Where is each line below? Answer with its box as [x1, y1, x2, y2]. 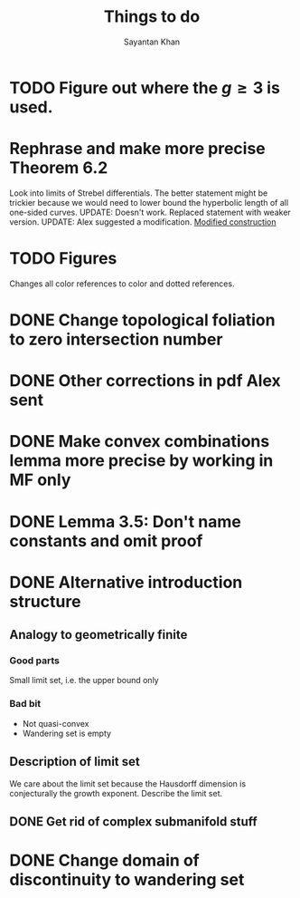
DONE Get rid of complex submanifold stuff [9, 814, 258, 829]
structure [9, 591, 81, 612]
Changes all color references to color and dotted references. [9, 278, 235, 289]
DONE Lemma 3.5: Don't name [9, 511, 241, 532]
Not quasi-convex [22, 718, 89, 729]
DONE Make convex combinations [9, 431, 270, 452]
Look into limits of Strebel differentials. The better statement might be [9, 188, 268, 198]
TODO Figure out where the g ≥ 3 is [9, 77, 280, 98]
